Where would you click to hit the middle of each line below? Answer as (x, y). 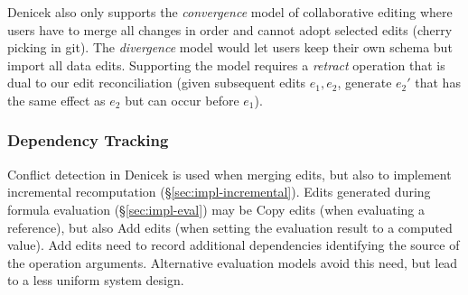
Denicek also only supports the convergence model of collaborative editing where (230, 12)
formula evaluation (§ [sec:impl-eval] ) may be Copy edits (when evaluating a (216, 209)
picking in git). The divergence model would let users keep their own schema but (230, 47)
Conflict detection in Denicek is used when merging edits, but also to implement (229, 174)
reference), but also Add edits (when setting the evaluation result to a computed (230, 227)
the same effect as (56, 100)
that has (438, 83)
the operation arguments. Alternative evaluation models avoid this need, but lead (233, 262)
